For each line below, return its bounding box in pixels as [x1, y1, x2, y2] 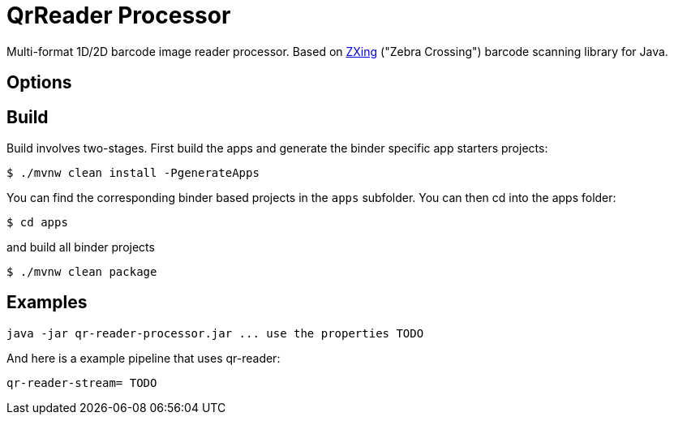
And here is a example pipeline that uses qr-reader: [6, 350, 281, 365]
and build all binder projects [6, 240, 155, 255]
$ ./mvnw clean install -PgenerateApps [6, 166, 260, 180]
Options [6, 72, 72, 93]
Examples [6, 292, 88, 313]
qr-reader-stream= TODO [6, 376, 157, 389]
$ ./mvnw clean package [6, 265, 157, 279]
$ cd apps [6, 216, 68, 230]
